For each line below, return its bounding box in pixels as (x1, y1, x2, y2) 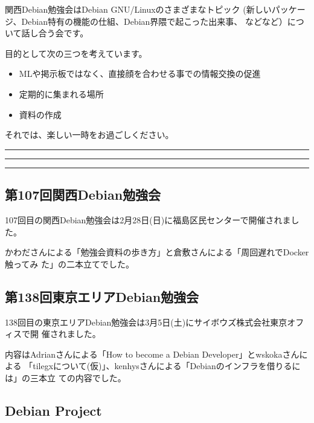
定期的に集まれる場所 (19, 87, 104, 100)
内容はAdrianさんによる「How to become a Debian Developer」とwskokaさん (5, 347, 300, 360)
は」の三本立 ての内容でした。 (5, 371, 126, 384)
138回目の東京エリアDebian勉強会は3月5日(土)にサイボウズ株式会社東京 (5, 315, 287, 328)
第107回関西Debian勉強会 (5, 185, 161, 204)
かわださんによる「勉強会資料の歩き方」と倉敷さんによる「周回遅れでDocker (5, 246, 309, 258)
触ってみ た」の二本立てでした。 (5, 257, 134, 270)
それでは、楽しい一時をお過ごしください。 (5, 128, 174, 141)
